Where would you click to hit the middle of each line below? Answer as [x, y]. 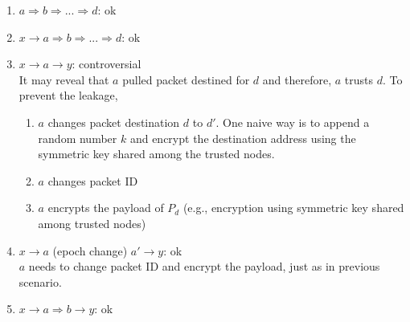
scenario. [40, 281]
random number [78, 138]
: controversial [107, 64]
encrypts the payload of [106, 208]
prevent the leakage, [68, 95]
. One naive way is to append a [293, 122]
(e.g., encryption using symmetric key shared [293, 208]
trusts [359, 79]
